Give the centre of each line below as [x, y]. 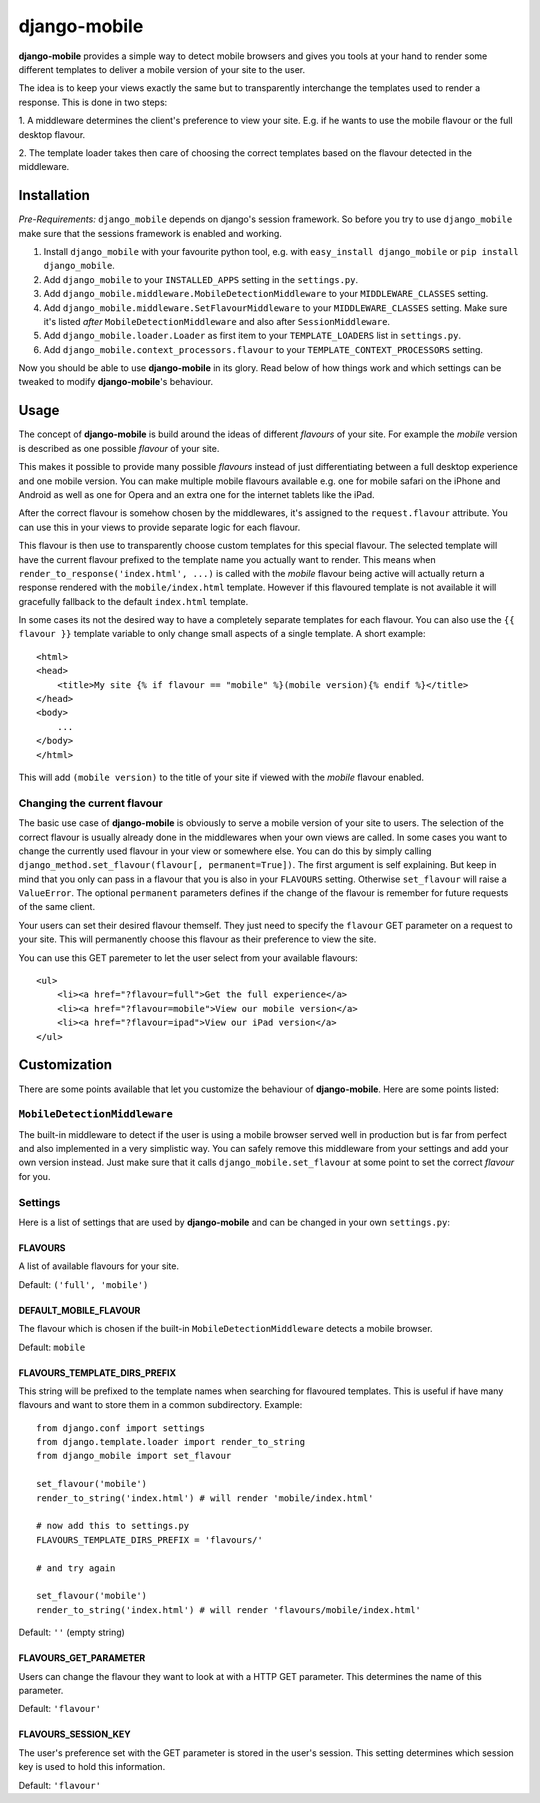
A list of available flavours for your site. [99, 1266]
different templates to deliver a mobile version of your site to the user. [162, 69]
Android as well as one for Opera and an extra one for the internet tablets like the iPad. [196, 494]
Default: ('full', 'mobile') [83, 1284]
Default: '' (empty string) [71, 1632]
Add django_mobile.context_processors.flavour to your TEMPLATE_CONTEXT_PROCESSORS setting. [263, 349]
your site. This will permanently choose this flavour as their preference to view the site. [197, 939]
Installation [54, 195]
